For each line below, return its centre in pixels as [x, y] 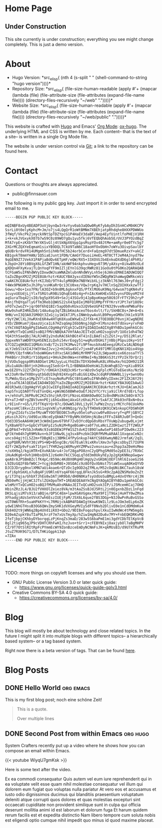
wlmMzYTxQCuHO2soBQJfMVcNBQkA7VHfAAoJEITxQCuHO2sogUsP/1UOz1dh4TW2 [74, 332]
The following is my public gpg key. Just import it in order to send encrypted [81, 203]
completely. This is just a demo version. [44, 44]
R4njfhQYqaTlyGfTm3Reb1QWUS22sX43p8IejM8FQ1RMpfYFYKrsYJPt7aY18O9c [74, 302]
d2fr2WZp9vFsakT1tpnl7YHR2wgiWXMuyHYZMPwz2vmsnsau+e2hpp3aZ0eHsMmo [74, 447]
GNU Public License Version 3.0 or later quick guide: [64, 582]
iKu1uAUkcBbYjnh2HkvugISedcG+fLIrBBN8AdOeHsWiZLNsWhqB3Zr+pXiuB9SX [74, 366]
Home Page [29, 8]
